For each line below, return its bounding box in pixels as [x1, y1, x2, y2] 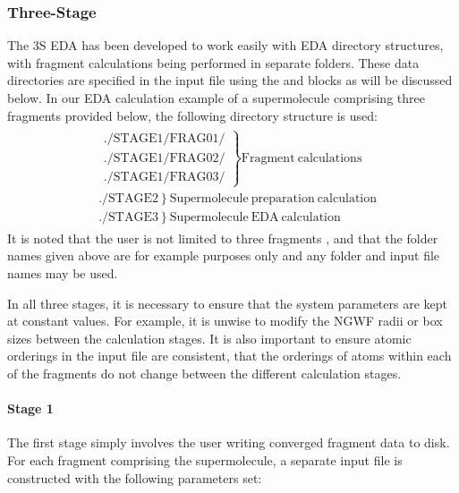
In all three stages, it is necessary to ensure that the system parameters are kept [7, 293, 448, 312]
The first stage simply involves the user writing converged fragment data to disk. [7, 433, 450, 452]
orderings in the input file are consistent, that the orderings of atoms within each [7, 346, 452, 365]
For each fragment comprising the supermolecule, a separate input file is [7, 451, 403, 470]
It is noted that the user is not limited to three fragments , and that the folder [7, 228, 438, 247]
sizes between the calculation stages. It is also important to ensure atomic [7, 328, 412, 347]
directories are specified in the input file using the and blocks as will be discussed [7, 71, 453, 89]
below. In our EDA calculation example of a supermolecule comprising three [7, 89, 425, 106]
